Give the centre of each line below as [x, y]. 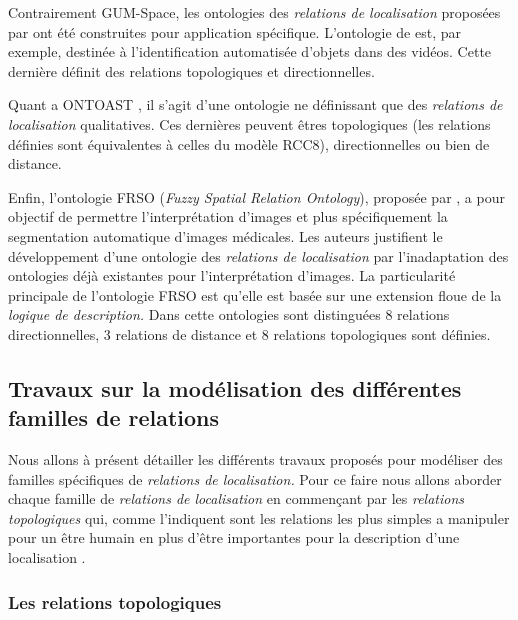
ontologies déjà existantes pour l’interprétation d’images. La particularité [232, 275]
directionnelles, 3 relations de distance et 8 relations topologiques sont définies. [249, 333]
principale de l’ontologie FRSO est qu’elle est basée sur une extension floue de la [255, 294]
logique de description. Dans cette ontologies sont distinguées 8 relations [229, 314]
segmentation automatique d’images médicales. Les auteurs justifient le [225, 235]
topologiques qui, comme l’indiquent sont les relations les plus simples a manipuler [259, 517]
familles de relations [114, 417]
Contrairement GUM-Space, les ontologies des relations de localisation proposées [254, 12]
